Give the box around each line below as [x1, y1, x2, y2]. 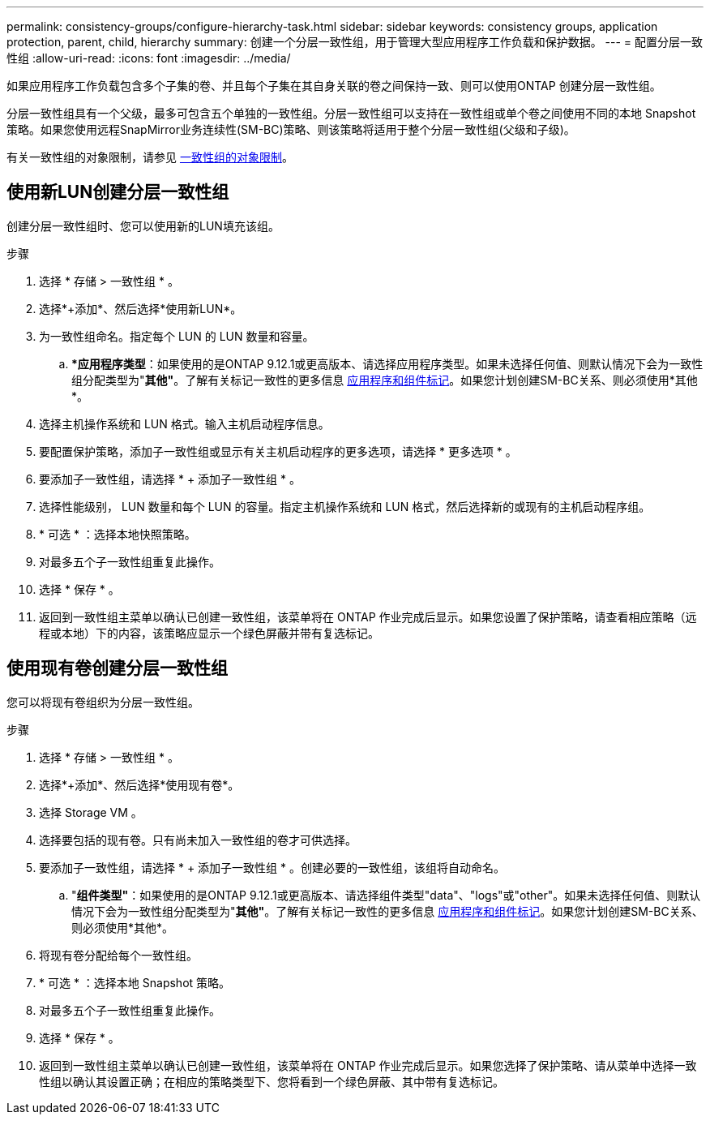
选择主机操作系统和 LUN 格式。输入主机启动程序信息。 [39, 416, 330, 431]
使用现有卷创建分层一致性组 [6, 658, 228, 679]
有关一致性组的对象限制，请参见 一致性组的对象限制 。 [6, 150, 293, 164]
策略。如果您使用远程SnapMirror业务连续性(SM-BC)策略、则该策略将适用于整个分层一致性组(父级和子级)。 [6, 122, 575, 136]
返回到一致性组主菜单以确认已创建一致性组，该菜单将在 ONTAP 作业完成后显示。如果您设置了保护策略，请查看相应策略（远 [39, 609, 697, 624]
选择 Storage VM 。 [39, 805, 143, 819]
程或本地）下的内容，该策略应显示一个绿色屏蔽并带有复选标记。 [39, 625, 379, 640]
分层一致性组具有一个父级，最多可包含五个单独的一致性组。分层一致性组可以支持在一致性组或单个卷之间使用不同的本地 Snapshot [6, 106, 696, 120]
